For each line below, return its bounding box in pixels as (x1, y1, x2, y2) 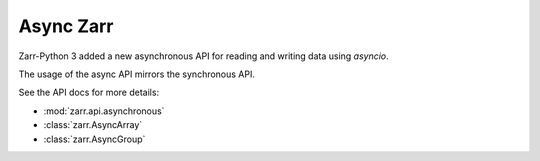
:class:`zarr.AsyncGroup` (43, 133, 146, 145)
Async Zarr (18, 15, 114, 37)
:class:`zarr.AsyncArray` (43, 119, 143, 131)
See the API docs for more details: (18, 86, 160, 99)
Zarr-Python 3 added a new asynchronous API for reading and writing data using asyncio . (18, 50, 389, 62)
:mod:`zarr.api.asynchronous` (43, 105, 165, 117)
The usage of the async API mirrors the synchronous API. (18, 68, 255, 80)
